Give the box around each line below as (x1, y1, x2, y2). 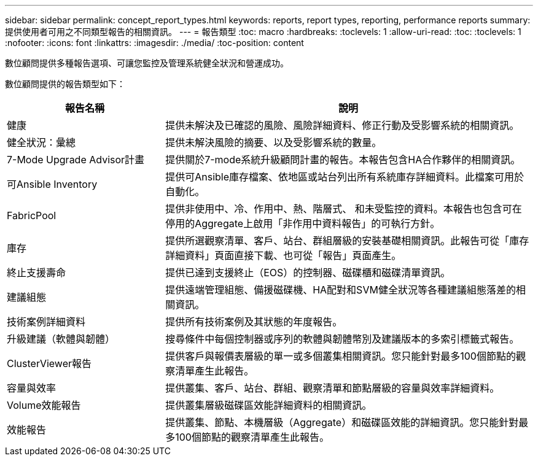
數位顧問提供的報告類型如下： (5, 79, 125, 89)
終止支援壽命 (7, 266, 66, 279)
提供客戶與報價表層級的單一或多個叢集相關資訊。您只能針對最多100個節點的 (165, 350, 516, 362)
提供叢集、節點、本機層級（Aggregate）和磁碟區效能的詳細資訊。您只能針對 (165, 416, 519, 428)
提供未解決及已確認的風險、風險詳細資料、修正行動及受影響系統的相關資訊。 (165, 119, 520, 131)
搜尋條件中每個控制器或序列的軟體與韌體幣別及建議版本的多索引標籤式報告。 (165, 333, 520, 345)
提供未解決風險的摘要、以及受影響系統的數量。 (165, 136, 382, 149)
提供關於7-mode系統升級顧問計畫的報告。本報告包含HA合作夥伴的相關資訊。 (165, 153, 521, 166)
